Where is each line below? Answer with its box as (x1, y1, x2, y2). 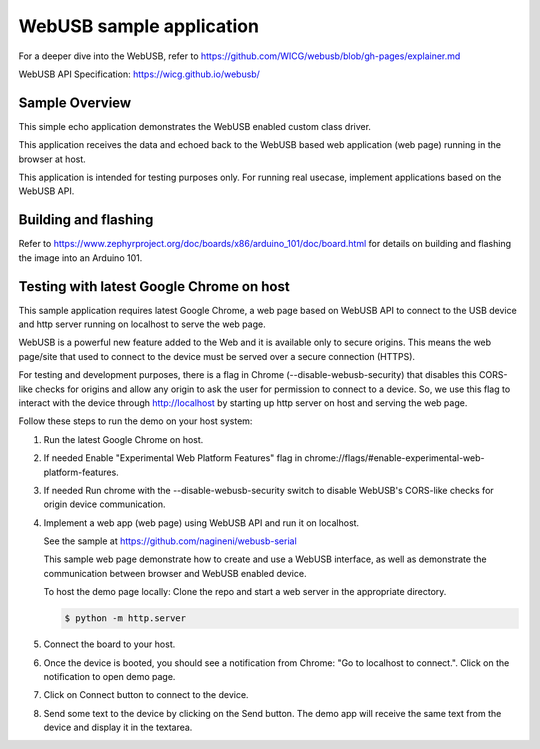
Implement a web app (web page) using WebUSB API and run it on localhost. (43, 516, 360, 529)
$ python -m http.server (64, 613, 187, 624)
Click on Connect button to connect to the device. (43, 689, 249, 701)
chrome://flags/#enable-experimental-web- (304, 452, 485, 464)
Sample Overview (18, 94, 132, 111)
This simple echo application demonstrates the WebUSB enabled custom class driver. (18, 120, 372, 132)
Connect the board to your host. (43, 638, 176, 650)
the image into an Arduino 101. (18, 251, 143, 264)
